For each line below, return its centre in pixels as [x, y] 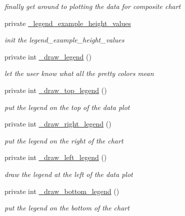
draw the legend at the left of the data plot [69, 174]
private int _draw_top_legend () [56, 90]
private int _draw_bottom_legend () [62, 191]
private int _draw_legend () [48, 56]
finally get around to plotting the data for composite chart [93, 6]
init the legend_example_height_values [64, 40]
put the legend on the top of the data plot [67, 107]
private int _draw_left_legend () [56, 157]
